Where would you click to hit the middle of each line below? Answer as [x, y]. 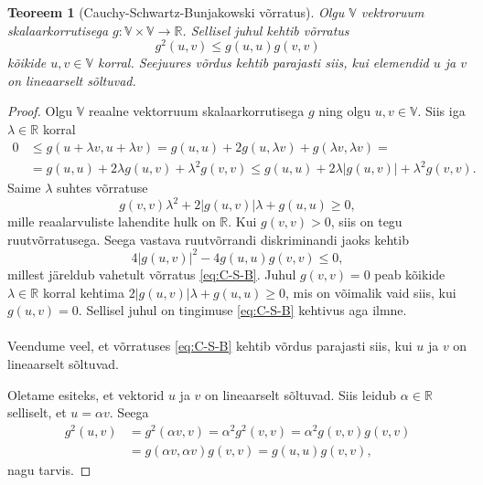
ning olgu [345, 111]
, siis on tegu [366, 221]
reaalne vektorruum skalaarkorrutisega [197, 111]
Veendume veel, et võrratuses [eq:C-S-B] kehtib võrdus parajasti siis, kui [210, 346]
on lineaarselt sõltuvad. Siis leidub [301, 394]
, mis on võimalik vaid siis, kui [371, 292]
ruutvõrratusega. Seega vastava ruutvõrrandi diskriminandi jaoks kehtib [208, 239]
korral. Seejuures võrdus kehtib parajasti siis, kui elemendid [263, 63]
